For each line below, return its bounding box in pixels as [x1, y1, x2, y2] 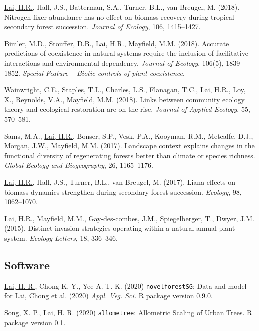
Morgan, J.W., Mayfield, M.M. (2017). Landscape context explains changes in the [4, 140, 255, 151]
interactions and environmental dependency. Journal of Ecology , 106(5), [4, 57, 224, 68]
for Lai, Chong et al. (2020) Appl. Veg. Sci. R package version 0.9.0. [4, 290, 213, 301]
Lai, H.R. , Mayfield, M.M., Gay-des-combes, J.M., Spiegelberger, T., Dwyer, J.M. [4, 213, 254, 223]
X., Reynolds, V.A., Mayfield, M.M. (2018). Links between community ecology [4, 94, 245, 104]
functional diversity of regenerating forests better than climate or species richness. [4, 150, 255, 160]
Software [4, 257, 50, 272]
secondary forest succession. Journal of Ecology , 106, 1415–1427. [4, 21, 201, 32]
